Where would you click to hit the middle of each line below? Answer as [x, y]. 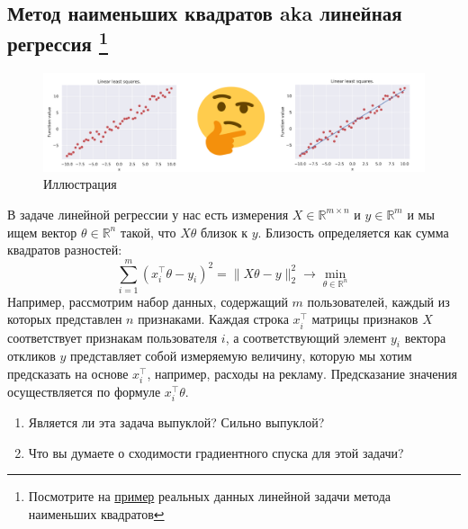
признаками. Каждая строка [213, 319]
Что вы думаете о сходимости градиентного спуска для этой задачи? [216, 452]
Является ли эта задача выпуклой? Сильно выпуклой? [176, 422]
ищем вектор [42, 232]
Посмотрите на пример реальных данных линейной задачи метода [210, 496]
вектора [425, 337]
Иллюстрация [80, 184]
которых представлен [65, 319]
